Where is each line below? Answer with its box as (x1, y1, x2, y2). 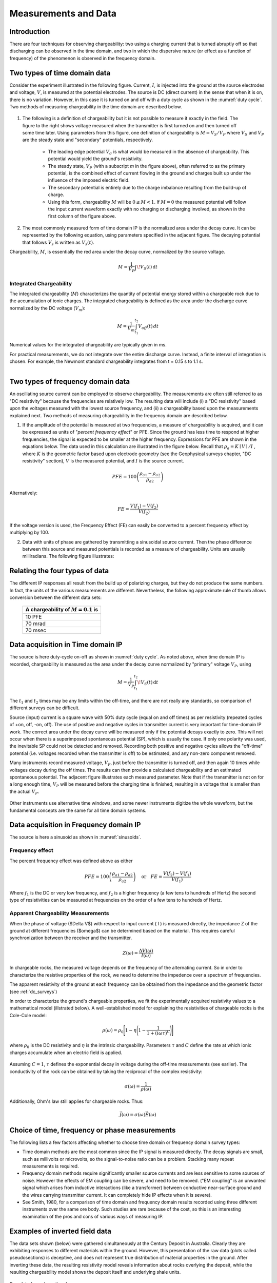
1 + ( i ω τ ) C (146, 1029, 170, 1036)
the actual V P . (9, 788, 39, 795)
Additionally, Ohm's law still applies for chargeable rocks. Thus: (9, 1098, 144, 1104)
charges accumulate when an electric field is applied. (9, 1049, 123, 1056)
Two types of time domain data (9, 68, 111, 77)
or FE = (141, 874, 163, 880)
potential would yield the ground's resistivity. (48, 155, 143, 162)
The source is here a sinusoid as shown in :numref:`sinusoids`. (9, 834, 142, 840)
